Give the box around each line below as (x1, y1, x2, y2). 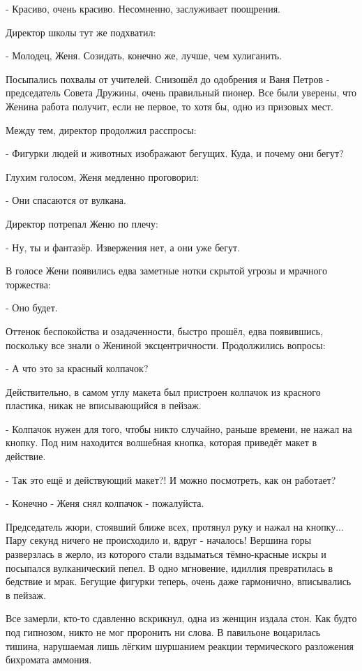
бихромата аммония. (6, 652, 92, 667)
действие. (6, 449, 46, 464)
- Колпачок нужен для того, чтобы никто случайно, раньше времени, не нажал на (6, 421, 352, 436)
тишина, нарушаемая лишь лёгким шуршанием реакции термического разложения (6, 638, 354, 653)
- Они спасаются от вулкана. (6, 193, 126, 207)
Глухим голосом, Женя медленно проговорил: (6, 169, 199, 184)
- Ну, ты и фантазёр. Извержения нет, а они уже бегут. (6, 239, 241, 254)
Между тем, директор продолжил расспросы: (6, 122, 197, 137)
